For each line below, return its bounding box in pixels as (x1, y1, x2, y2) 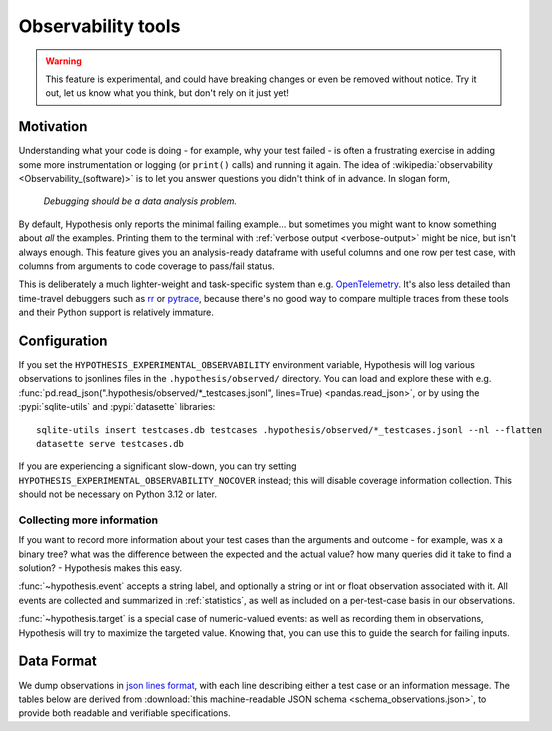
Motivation (18, 118, 88, 135)
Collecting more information (18, 513, 159, 527)
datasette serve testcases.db (36, 438, 185, 449)
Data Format (18, 653, 97, 670)
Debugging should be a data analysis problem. (43, 195, 238, 207)
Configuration (18, 332, 108, 349)
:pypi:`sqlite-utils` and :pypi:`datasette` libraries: (18, 401, 216, 413)
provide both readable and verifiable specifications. (18, 707, 231, 719)
